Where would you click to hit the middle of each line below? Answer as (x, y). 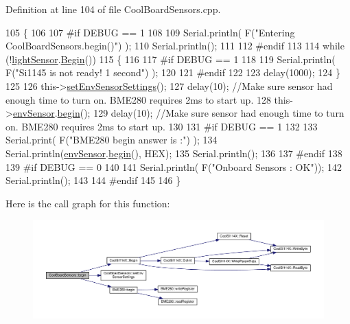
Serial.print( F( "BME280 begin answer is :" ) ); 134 (112, 140)
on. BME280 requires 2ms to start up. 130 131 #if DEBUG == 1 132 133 (162, 126)
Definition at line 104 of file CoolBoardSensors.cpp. (113, 9)
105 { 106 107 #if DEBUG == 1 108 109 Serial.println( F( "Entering (150, 32)
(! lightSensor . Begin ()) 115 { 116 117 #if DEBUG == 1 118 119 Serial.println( (171, 59)
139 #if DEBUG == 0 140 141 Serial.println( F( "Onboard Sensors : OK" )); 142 (174, 166)
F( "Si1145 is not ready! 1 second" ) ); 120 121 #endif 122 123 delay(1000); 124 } (173, 72)
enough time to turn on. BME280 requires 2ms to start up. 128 (138, 99)
